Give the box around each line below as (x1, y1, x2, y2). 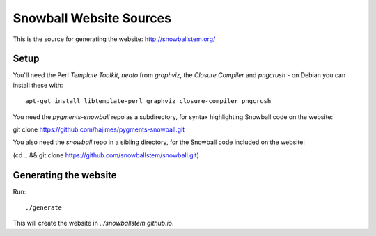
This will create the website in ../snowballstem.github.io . (13, 219, 174, 228)
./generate (25, 204, 63, 212)
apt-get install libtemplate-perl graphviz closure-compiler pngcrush (25, 97, 272, 105)
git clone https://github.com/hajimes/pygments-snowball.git (13, 125, 185, 134)
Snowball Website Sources (13, 10, 172, 26)
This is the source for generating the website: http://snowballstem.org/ (13, 35, 216, 43)
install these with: (13, 81, 63, 89)
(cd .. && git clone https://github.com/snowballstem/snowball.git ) (13, 150, 200, 159)
